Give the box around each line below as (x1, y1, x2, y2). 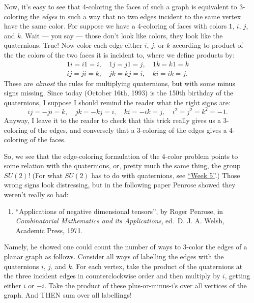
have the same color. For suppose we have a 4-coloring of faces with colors (4, 21, 227, 31)
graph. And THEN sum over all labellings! (4, 290, 132, 300)
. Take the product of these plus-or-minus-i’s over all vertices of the (44, 280, 247, 290)
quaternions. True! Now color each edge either (4, 40, 142, 50)
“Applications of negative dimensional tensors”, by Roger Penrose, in (15, 206, 223, 216)
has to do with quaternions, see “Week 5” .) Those (91, 170, 240, 180)
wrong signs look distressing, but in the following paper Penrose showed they (4, 180, 236, 190)
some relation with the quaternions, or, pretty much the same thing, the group (4, 160, 241, 171)
